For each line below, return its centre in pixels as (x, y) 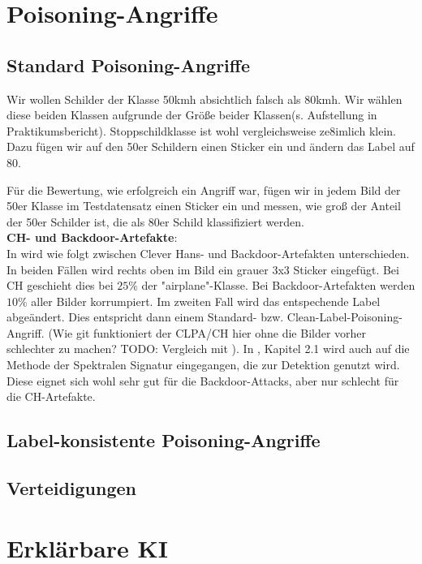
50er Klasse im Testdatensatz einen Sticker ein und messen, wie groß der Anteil (204, 206)
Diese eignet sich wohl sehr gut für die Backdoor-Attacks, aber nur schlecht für (203, 380)
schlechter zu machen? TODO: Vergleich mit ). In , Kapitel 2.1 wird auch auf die (208, 349)
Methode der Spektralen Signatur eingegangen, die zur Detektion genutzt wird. (203, 365)
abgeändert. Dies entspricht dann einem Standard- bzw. (145, 317)
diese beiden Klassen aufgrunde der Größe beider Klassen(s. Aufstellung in (192, 115)
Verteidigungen (71, 488)
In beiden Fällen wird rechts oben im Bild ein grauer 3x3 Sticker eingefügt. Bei (203, 269)
